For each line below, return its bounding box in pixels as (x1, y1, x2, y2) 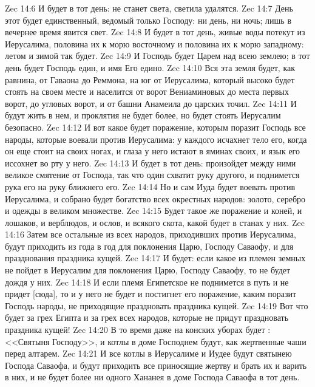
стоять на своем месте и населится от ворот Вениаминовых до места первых (5, 85, 289, 98)
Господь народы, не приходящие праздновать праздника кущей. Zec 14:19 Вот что (5, 299, 308, 312)
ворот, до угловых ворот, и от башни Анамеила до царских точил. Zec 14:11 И (5, 97, 297, 109)
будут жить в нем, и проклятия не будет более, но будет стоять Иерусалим (5, 109, 281, 122)
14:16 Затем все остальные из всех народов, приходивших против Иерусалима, (5, 228, 296, 241)
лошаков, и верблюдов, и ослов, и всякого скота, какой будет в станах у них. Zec (5, 216, 305, 228)
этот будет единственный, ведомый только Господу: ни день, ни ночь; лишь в (5, 13, 291, 26)
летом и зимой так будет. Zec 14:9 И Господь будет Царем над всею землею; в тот (5, 49, 310, 62)
